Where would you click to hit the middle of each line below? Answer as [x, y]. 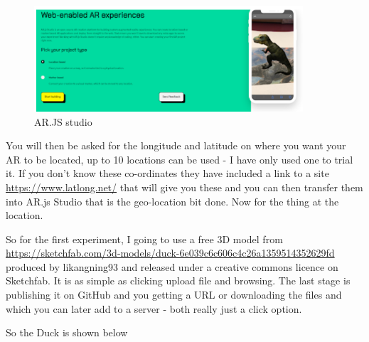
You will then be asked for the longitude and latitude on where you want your [176, 145]
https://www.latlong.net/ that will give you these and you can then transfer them [184, 187]
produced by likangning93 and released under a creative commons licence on [172, 266]
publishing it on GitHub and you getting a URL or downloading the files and [174, 295]
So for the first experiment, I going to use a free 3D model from [144, 239]
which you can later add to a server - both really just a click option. [154, 308]
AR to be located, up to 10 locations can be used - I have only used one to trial [180, 159]
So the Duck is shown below [67, 332]
